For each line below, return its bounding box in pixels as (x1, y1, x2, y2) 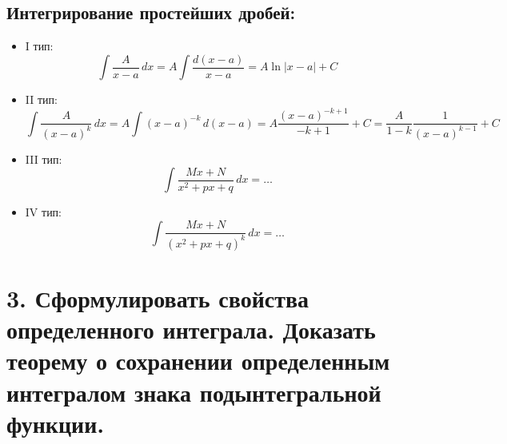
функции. (6, 406, 105, 439)
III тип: (25, 150, 62, 167)
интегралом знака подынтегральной (6, 375, 381, 408)
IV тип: (25, 204, 62, 220)
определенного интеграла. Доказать (6, 313, 376, 346)
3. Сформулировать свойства (6, 282, 309, 315)
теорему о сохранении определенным (6, 344, 390, 377)
